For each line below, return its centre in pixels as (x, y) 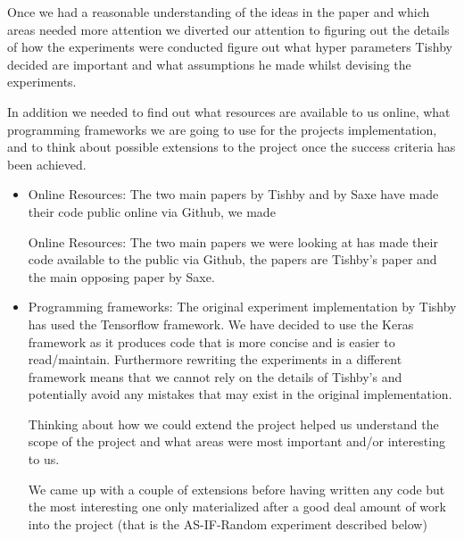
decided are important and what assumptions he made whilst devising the (209, 64)
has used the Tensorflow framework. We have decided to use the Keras (221, 324)
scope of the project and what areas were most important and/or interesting (236, 441)
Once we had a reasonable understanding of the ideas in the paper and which (219, 12)
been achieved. (47, 164)
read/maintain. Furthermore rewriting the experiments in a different (215, 359)
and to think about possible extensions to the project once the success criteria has (232, 147)
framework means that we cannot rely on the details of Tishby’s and (215, 376)
